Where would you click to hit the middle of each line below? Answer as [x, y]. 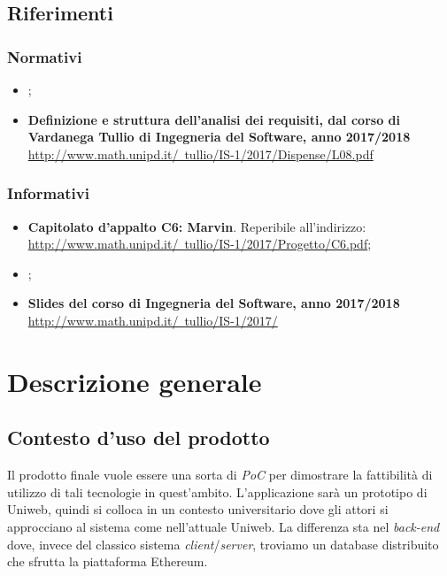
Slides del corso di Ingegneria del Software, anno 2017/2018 [214, 303]
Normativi [45, 56]
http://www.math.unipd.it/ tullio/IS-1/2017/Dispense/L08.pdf [200, 154]
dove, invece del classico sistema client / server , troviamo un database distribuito [223, 544]
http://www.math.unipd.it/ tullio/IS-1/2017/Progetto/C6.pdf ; [200, 244]
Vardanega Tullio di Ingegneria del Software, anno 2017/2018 [219, 137]
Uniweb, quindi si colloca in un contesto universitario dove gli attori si [198, 509]
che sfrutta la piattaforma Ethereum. [108, 561]
